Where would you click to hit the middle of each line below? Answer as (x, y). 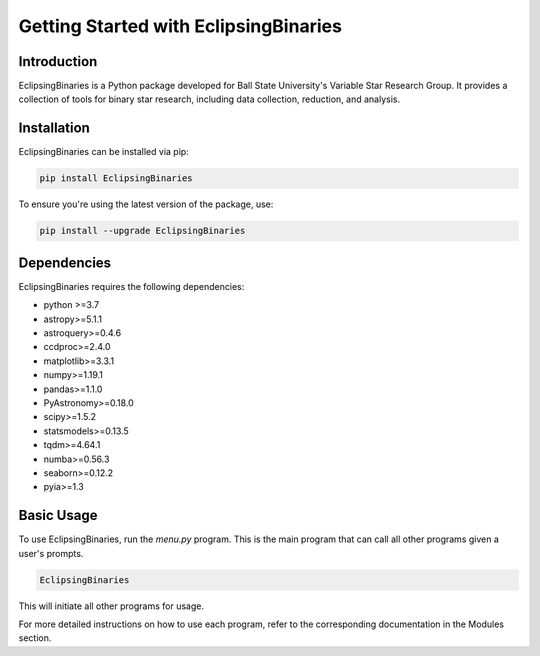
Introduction (58, 61)
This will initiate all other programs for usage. (111, 606)
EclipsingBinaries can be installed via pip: (103, 152)
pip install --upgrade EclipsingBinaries (142, 231)
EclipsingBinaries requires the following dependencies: (131, 286)
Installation (54, 128)
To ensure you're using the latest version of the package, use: (146, 204)
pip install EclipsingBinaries (116, 178)
